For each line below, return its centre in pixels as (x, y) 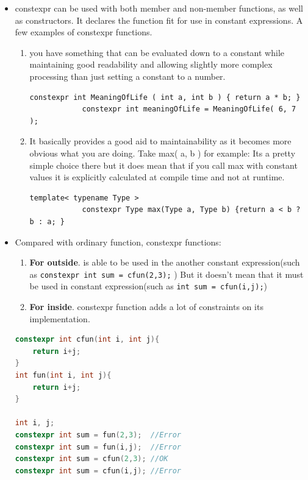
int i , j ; (35, 423)
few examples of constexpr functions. (84, 32)
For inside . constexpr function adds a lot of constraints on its (146, 306)
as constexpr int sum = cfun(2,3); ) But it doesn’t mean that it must (167, 274)
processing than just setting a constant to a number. (127, 76)
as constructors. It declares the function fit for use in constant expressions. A (159, 20)
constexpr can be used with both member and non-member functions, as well (159, 8)
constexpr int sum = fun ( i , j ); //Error (98, 447)
